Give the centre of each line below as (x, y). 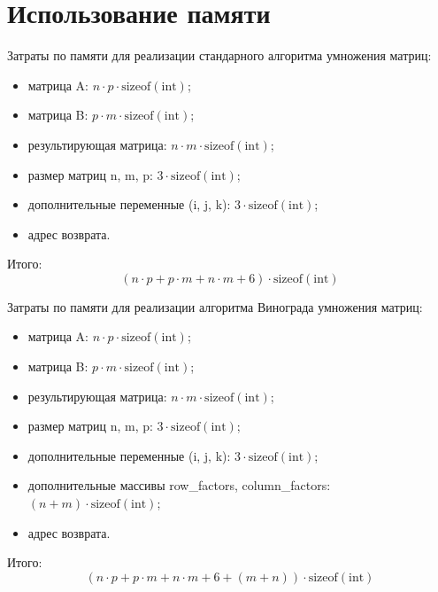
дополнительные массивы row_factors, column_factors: (179, 485)
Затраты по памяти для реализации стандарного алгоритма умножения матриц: (219, 55)
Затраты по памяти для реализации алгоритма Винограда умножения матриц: (215, 306)
